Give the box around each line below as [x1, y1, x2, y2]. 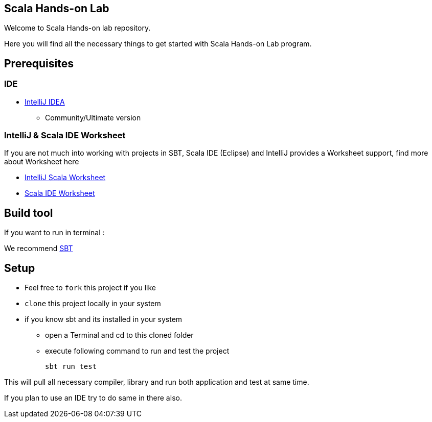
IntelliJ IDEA [25, 97, 65, 106]
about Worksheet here [4, 157, 79, 166]
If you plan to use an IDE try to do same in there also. [4, 393, 182, 403]
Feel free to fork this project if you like [25, 283, 156, 292]
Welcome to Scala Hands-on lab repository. [4, 23, 151, 33]
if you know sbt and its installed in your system [25, 315, 183, 324]
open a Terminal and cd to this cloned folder [45, 331, 194, 340]
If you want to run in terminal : [4, 228, 105, 237]
